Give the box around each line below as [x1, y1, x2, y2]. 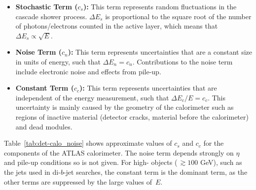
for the [203, 138, 224, 148]
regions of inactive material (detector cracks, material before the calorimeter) [15, 111, 249, 122]
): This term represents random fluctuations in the [83, 1, 237, 11]
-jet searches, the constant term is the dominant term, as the [63, 166, 248, 177]
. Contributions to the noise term [132, 56, 233, 66]
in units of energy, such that [15, 56, 101, 66]
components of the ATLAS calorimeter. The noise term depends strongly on [4, 147, 234, 158]
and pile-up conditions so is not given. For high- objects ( [4, 157, 178, 167]
